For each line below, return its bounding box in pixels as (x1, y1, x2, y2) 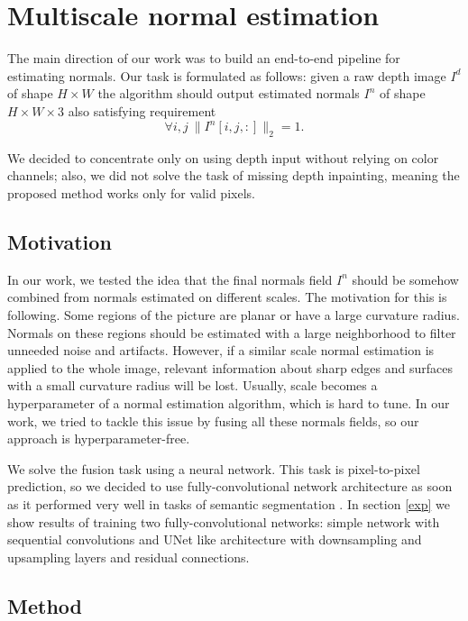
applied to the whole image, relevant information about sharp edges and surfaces (7, 358, 453, 377)
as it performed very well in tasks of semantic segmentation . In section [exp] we (7, 494, 450, 513)
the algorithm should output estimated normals (97, 84, 360, 103)
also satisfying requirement (68, 101, 216, 120)
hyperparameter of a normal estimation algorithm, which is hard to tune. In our (7, 393, 450, 412)
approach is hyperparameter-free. (7, 429, 190, 448)
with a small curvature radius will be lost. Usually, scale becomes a (7, 376, 378, 395)
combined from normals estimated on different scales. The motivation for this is (7, 288, 447, 306)
